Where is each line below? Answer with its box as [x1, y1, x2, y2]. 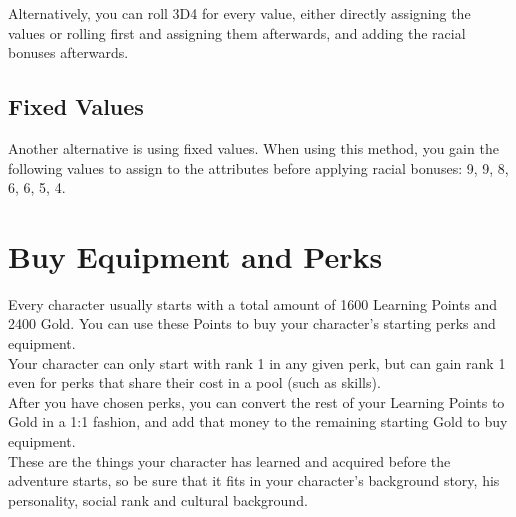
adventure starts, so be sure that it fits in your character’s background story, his [8, 470, 500, 491]
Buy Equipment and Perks [8, 235, 383, 276]
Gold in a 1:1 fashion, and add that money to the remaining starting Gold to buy [8, 411, 508, 432]
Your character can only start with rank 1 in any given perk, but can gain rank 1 [8, 352, 506, 373]
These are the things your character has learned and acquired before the [8, 450, 451, 471]
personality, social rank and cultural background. [8, 489, 308, 510]
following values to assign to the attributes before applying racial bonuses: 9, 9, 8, [8, 157, 509, 178]
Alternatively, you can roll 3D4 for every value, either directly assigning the [8, 3, 471, 23]
